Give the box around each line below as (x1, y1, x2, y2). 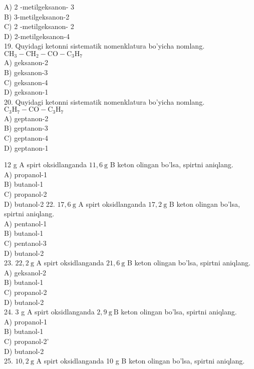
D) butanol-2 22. (4, 198, 55, 209)
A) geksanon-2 (4, 57, 48, 68)
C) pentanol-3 (4, 237, 47, 248)
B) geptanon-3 (4, 123, 48, 133)
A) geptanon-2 (4, 113, 49, 123)
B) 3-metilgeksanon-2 (4, 11, 70, 22)
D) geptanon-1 (4, 142, 49, 153)
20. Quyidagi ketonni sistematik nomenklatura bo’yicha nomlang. (4, 96, 205, 107)
